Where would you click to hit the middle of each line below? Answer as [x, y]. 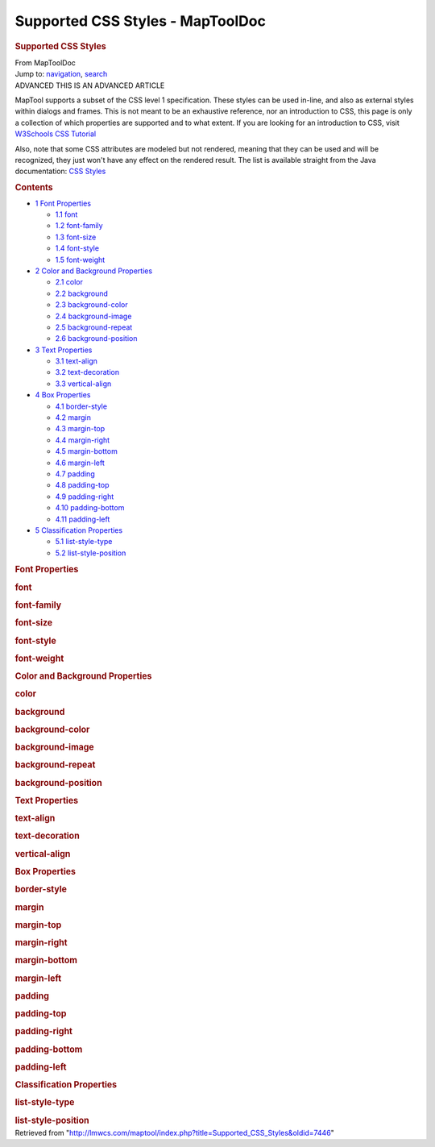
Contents [34, 187]
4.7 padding [75, 474]
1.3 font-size [76, 237]
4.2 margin [73, 418]
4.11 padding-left [83, 519]
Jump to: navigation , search [61, 74]
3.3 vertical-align [83, 384]
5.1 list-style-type [84, 542]
